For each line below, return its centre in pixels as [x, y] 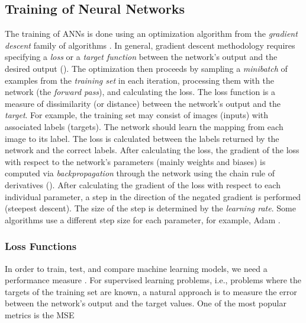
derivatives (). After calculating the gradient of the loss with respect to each [143, 184]
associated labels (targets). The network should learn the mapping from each [144, 126]
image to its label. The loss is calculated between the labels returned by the [142, 138]
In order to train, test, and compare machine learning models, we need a [136, 268]
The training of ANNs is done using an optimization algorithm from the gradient [151, 34]
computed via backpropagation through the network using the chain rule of [140, 173]
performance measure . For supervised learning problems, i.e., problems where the [153, 280]
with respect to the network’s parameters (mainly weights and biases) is [135, 161]
